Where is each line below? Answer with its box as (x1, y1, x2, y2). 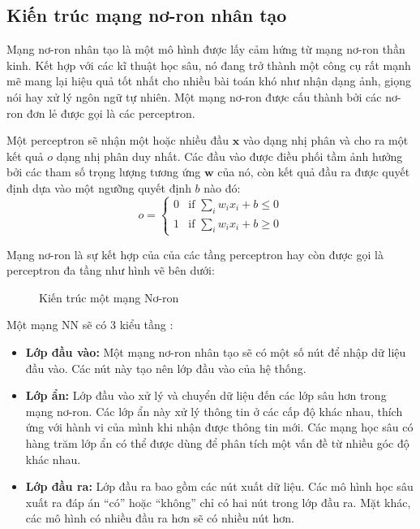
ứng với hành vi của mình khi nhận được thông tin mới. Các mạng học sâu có (25, 418, 414, 436)
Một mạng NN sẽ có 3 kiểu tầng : (6, 316, 174, 333)
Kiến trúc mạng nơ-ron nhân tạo (6, 2, 287, 28)
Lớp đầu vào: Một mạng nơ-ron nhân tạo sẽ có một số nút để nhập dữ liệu (25, 344, 406, 361)
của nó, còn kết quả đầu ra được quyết (217, 163, 410, 180)
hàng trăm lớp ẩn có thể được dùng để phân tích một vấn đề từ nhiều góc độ (25, 435, 409, 452)
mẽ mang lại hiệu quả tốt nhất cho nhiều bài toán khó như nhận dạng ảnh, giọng (6, 72, 412, 89)
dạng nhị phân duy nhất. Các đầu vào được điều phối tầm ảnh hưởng (56, 147, 403, 164)
